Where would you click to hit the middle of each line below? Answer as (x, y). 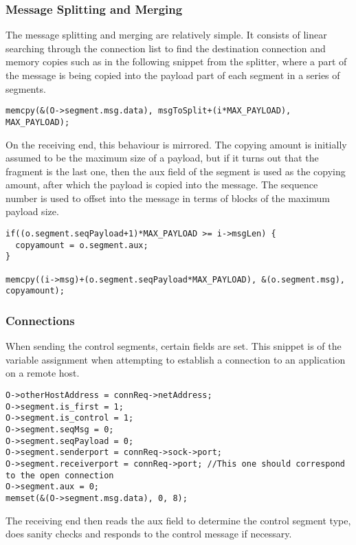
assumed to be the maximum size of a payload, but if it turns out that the (162, 158)
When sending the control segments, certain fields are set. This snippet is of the (174, 346)
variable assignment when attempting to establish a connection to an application (176, 359)
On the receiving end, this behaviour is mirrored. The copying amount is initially (176, 144)
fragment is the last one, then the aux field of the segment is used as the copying (176, 171)
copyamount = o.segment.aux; (82, 245)
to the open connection (60, 475)
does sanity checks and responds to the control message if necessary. (149, 534)
